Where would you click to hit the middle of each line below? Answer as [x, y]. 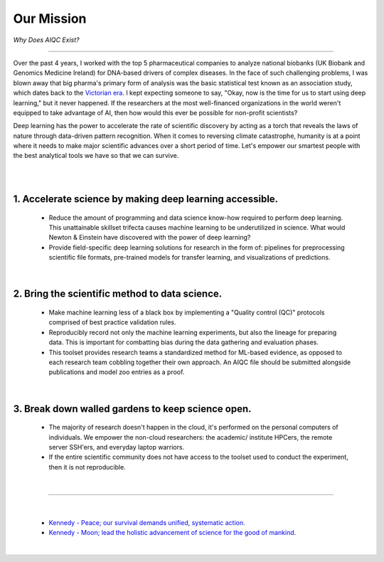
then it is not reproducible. [87, 467]
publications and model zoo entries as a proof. [117, 372]
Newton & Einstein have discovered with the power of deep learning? [150, 238]
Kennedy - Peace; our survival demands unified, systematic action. [147, 522]
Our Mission [50, 18]
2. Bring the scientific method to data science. [118, 294]
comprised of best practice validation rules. [112, 322]
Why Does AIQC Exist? [46, 40]
